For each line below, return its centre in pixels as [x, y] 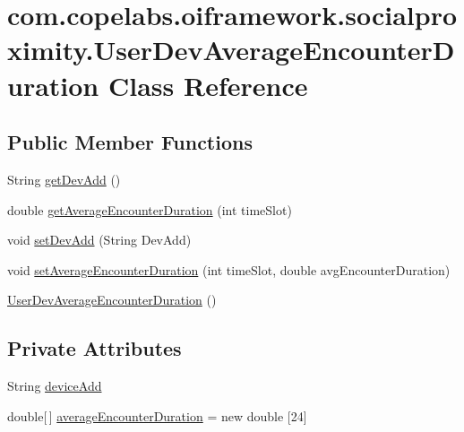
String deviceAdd [55, 386]
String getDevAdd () [64, 179]
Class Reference [208, 85]
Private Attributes [95, 348]
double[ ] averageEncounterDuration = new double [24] [157, 415]
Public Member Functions [130, 142]
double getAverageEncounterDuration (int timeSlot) [150, 209]
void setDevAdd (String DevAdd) [99, 240]
